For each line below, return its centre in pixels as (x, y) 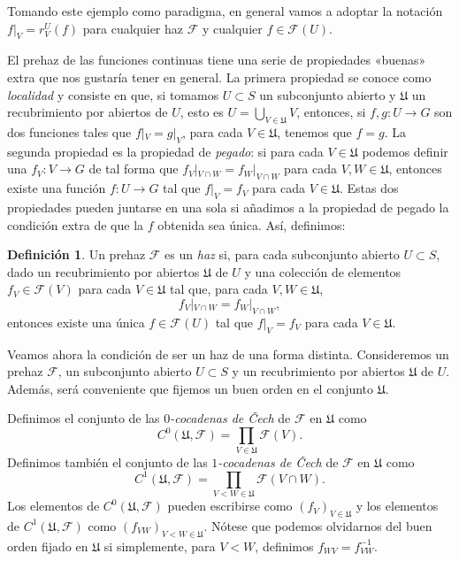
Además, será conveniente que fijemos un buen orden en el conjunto (191, 388)
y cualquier (233, 28)
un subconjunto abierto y (328, 94)
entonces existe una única (76, 322)
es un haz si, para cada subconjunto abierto (282, 254)
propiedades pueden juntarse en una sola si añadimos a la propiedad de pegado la (228, 207)
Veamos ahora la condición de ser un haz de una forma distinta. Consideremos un (228, 354)
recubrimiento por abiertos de (88, 112)
